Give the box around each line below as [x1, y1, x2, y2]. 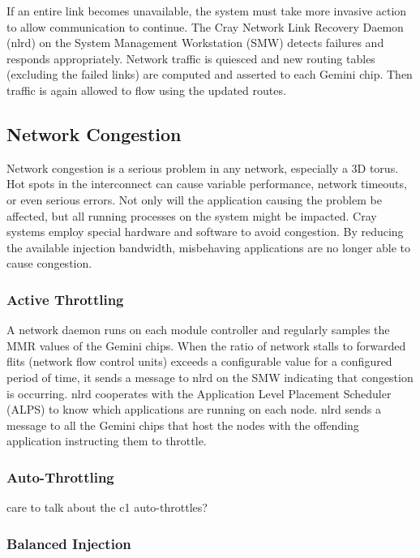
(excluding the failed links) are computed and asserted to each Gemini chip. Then [6, 66, 413, 83]
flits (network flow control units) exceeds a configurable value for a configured [6, 353, 392, 370]
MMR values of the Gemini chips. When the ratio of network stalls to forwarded [6, 337, 406, 354]
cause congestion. [6, 255, 92, 272]
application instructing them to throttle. [6, 432, 207, 449]
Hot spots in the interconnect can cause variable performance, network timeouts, [6, 175, 407, 192]
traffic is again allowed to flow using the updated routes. [6, 81, 286, 98]
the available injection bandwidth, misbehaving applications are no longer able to [6, 238, 411, 255]
